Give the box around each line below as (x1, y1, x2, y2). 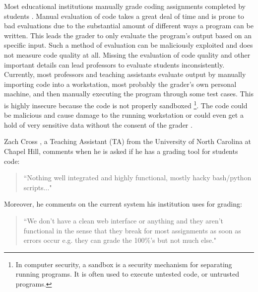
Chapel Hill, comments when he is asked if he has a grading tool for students (4, 146, 238, 156)
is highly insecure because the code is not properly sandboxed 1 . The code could (4, 98, 248, 110)
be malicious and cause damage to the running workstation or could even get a (4, 110, 244, 120)
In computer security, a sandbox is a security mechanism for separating (15, 259, 232, 269)
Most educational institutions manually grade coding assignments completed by (4, 1, 246, 11)
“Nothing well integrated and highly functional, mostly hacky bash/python (23, 172, 252, 183)
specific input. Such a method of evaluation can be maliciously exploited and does (4, 40, 253, 50)
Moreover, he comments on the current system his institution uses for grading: (4, 199, 242, 209)
